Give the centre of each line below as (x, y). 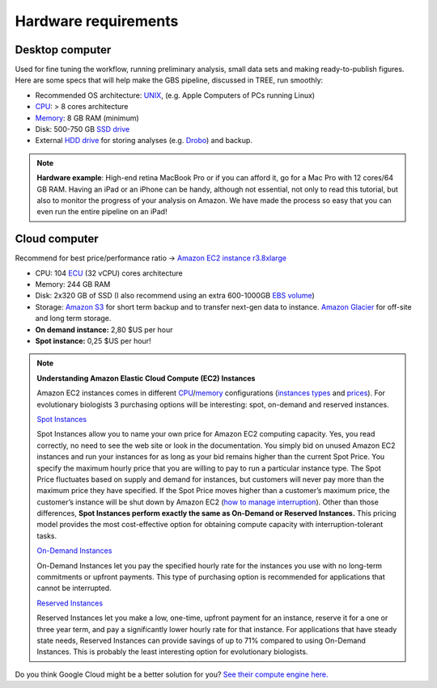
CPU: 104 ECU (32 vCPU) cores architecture (109, 273)
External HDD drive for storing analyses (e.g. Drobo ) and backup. (144, 141)
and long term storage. (73, 319)
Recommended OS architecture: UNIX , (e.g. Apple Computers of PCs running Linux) (175, 95)
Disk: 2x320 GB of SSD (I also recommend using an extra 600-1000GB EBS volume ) (175, 296)
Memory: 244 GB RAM (73, 285)
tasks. (47, 536)
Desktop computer (63, 50)
